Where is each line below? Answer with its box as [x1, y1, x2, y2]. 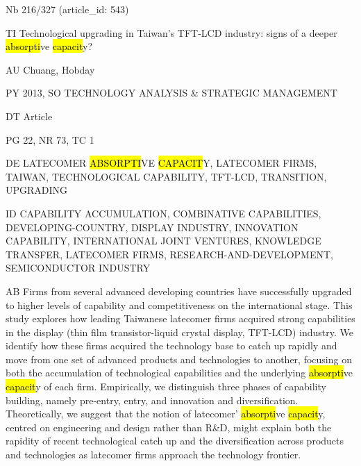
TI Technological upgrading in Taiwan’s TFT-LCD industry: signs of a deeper [6, 25, 337, 40]
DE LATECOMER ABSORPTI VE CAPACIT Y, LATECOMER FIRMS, [6, 156, 317, 170]
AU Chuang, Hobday [6, 62, 95, 76]
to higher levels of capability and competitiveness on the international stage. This [6, 297, 353, 312]
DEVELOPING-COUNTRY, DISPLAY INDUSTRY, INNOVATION [6, 219, 299, 234]
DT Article [6, 108, 53, 123]
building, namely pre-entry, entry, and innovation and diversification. [6, 392, 299, 407]
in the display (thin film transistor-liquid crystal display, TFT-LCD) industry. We [6, 324, 354, 339]
